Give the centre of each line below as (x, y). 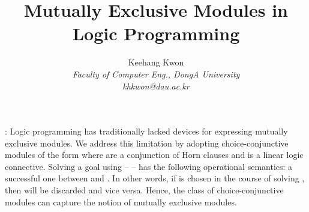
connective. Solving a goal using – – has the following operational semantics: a (149, 166)
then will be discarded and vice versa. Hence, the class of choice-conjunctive (144, 190)
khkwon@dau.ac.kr (156, 86)
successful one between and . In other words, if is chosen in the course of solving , (155, 178)
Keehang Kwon (156, 62)
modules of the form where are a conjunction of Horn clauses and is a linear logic (154, 155)
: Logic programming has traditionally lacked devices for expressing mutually (146, 131)
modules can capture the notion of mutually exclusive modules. (121, 201)
